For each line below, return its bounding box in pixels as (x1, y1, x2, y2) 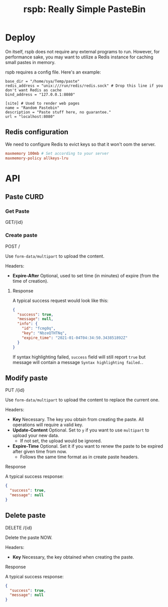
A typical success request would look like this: (12, 297, 109, 304)
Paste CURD (5, 193, 44, 201)
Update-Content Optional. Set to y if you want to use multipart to (12, 427, 149, 433)
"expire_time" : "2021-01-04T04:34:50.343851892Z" (22, 335, 128, 340)
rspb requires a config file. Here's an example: (5, 69, 102, 75)
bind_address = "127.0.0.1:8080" (5, 92, 75, 97)
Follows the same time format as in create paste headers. (20, 454, 139, 460)
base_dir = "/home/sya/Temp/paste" (5, 79, 80, 84)
